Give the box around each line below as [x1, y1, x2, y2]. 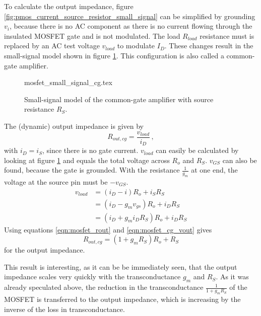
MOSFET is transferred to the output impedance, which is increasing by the [4, 294, 241, 304]
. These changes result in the [164, 40, 253, 51]
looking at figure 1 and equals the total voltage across [4, 154, 170, 165]
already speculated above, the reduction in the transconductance [4, 282, 204, 292]
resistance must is [200, 30, 254, 41]
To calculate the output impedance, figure [4, 1, 134, 11]
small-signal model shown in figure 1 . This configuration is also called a [4, 50, 224, 60]
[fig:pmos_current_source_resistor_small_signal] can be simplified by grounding [4, 11, 255, 21]
